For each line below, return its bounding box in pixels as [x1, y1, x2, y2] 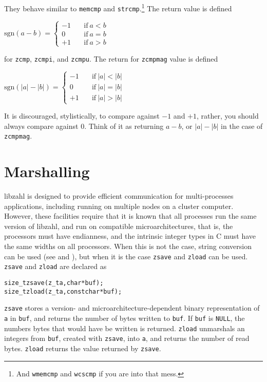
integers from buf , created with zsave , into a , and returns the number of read [4, 333, 250, 343]
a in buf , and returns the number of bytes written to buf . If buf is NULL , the [4, 312, 245, 323]
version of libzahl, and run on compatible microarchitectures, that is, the [4, 220, 233, 231]
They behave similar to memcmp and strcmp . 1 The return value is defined [4, 2, 232, 13]
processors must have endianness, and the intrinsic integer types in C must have [4, 231, 256, 241]
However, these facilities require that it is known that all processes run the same [4, 211, 257, 221]
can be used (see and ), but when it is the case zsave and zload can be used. [4, 251, 248, 261]
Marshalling [4, 161, 90, 182]
